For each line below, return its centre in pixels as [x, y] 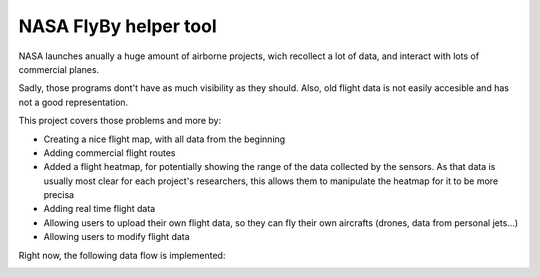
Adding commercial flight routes [109, 152]
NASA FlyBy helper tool [117, 26]
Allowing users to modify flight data [116, 237]
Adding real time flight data [99, 209]
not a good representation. [73, 102]
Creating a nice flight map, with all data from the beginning [164, 139]
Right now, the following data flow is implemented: [122, 255]
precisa [59, 195]
